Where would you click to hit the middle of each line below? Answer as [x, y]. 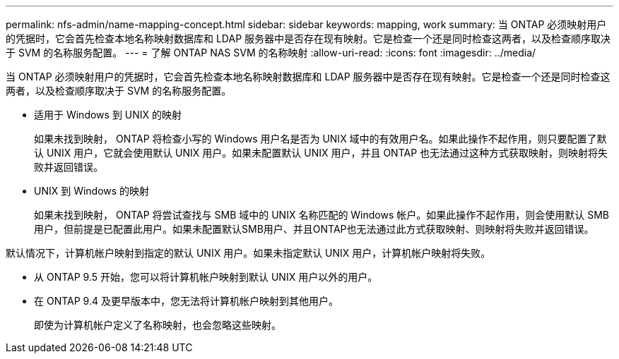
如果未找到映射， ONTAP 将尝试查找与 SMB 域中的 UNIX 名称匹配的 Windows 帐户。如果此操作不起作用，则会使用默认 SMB [322, 215]
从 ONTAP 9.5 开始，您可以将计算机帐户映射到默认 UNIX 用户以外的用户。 [206, 277]
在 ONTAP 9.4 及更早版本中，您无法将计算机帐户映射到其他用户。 [186, 301]
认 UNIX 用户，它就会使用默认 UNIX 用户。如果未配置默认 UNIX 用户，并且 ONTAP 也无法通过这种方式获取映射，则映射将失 [321, 153]
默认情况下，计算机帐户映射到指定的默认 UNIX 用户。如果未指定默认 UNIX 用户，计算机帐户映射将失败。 [248, 253]
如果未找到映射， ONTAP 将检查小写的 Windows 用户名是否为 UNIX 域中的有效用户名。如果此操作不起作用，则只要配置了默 [320, 139]
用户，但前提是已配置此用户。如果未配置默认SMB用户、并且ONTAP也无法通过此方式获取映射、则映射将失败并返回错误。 [314, 229]
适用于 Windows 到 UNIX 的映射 [108, 115]
